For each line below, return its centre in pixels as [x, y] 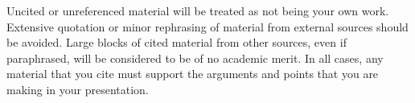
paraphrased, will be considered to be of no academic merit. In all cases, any [195, 58]
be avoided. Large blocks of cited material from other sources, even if [177, 42]
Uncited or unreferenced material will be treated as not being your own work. [198, 10]
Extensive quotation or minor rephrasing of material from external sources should [207, 26]
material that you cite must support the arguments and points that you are [193, 74]
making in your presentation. [78, 89]
